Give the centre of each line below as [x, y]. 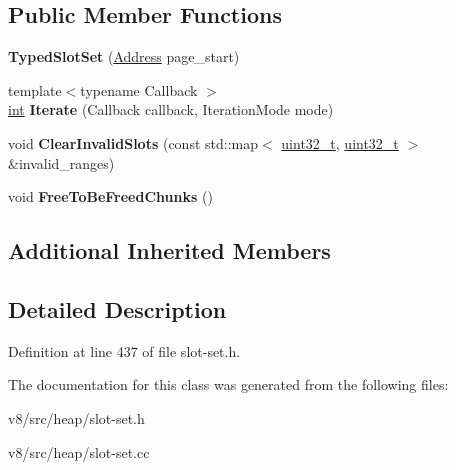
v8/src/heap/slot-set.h [76, 417]
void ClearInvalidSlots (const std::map [133, 142]
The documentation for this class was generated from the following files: [228, 384]
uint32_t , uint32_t [340, 142]
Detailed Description [117, 308]
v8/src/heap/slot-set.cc [79, 451]
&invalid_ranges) [61, 162]
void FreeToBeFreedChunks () [110, 196]
